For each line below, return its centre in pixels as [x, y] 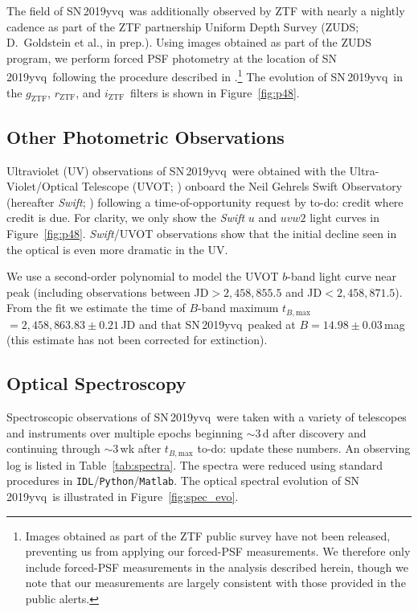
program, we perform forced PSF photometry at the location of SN [172, 58]
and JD [304, 292]
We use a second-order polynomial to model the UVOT [143, 276]
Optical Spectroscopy [96, 383]
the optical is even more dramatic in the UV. [117, 249]
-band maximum [238, 308]
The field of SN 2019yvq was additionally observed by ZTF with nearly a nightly [206, 10]
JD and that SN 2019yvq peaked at [208, 324]
